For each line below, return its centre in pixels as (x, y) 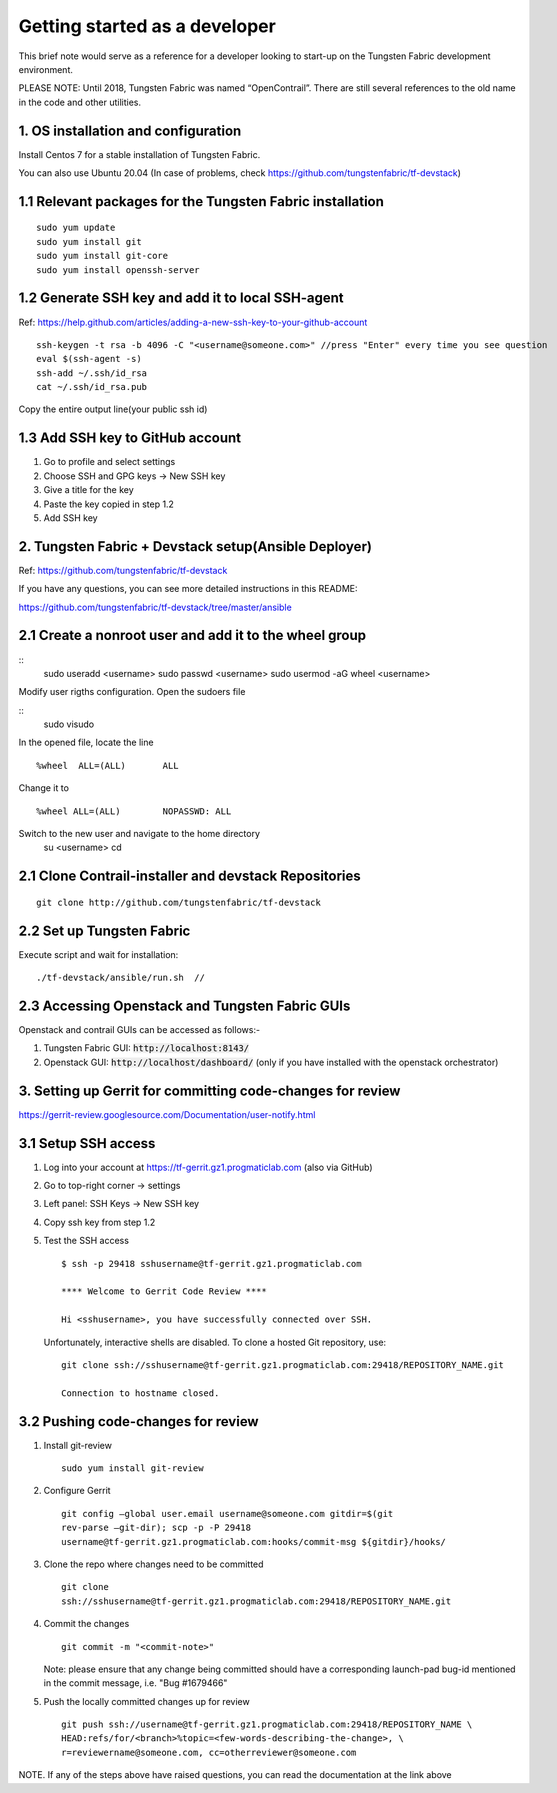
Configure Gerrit (77, 1491)
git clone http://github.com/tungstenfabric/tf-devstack (179, 902)
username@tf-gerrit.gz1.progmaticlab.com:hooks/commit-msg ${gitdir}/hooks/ (254, 1541)
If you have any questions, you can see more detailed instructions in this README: (188, 589)
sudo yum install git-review (132, 1468)
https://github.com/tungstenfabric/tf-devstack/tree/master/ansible (155, 607)
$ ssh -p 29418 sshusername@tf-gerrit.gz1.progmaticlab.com (211, 1263)
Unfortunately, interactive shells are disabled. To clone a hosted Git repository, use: (215, 1342)
